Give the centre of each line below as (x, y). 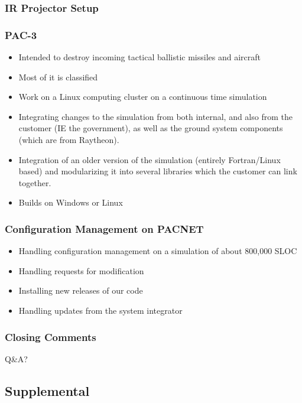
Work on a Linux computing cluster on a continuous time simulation (143, 97)
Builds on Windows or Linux (71, 202)
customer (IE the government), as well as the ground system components (151, 128)
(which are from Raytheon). (69, 140)
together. (35, 182)
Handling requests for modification (81, 270)
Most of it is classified (58, 77)
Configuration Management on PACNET (104, 228)
